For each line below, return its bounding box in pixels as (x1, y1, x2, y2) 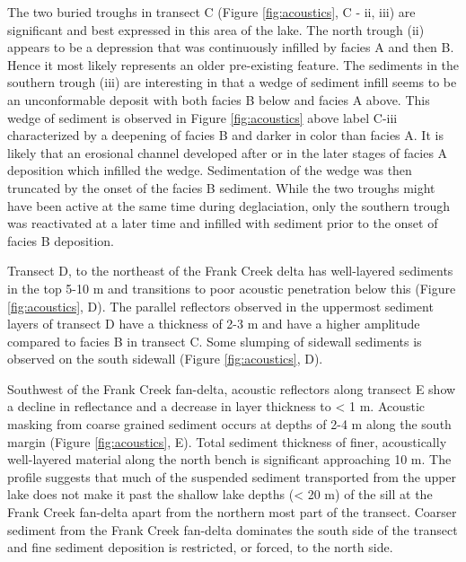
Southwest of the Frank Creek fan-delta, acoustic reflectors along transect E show (7, 379, 456, 398)
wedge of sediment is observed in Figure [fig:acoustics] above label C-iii (7, 108, 398, 127)
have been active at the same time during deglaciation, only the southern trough (7, 196, 450, 215)
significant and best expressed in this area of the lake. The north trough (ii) (7, 20, 425, 39)
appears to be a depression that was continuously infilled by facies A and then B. (7, 38, 454, 57)
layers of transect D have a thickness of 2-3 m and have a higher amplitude (7, 314, 420, 333)
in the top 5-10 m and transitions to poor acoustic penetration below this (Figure (7, 278, 456, 297)
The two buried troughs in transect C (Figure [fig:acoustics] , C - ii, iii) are (7, 3, 416, 21)
